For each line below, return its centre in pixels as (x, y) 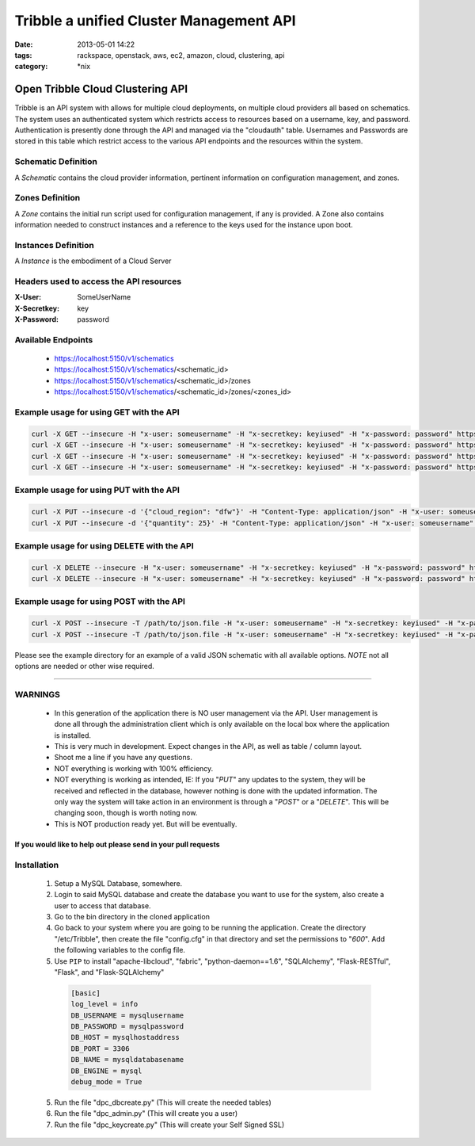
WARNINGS (38, 694)
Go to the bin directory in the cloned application (132, 916)
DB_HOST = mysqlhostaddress (125, 1037)
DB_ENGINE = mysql (106, 1071)
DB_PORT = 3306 (100, 1049)
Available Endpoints (54, 339)
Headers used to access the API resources (98, 281)
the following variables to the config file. (120, 950)
